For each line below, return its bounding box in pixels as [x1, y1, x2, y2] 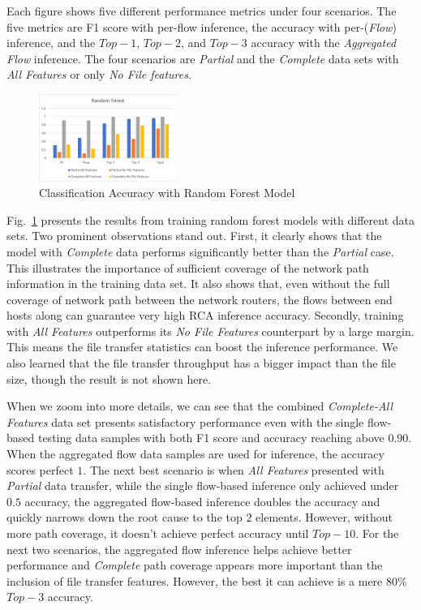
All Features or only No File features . [6, 66, 191, 83]
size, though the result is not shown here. [6, 370, 211, 387]
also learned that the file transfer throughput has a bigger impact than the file [6, 354, 396, 372]
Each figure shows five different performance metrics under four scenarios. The [6, 2, 397, 19]
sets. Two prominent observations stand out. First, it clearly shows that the [6, 227, 382, 244]
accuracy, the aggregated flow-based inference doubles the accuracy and [24, 492, 380, 509]
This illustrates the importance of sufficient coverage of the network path [6, 259, 369, 276]
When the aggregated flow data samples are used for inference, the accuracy [6, 445, 384, 462]
